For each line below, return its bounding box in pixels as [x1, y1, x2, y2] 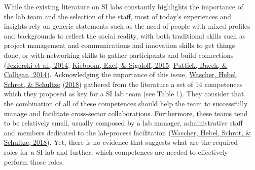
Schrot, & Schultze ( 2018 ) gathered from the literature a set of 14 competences [4, 79, 243, 89]
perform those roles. [4, 156, 64, 167]
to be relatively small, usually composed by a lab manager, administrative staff [4, 118, 243, 128]
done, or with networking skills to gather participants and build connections [4, 49, 234, 60]
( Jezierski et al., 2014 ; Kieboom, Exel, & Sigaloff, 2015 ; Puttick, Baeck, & [4, 59, 227, 70]
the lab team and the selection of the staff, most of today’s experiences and [4, 11, 231, 21]
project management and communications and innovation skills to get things [4, 40, 235, 50]
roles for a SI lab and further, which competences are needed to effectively [4, 146, 228, 157]
